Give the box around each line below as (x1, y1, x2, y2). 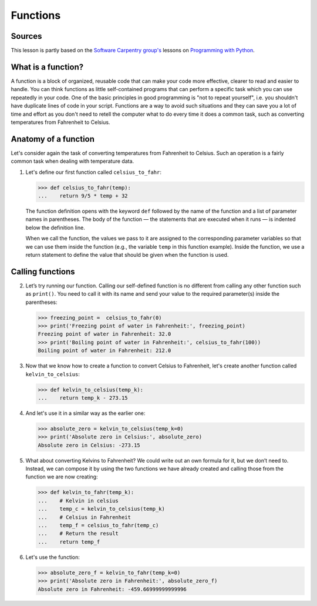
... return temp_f (38, 538, 100, 545)
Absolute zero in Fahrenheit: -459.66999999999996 (38, 585, 187, 592)
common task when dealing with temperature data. (11, 158, 134, 165)
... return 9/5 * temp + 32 (38, 192, 129, 199)
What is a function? (11, 62, 84, 72)
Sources (11, 31, 42, 41)
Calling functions (11, 266, 76, 276)
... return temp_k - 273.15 (38, 394, 129, 401)
